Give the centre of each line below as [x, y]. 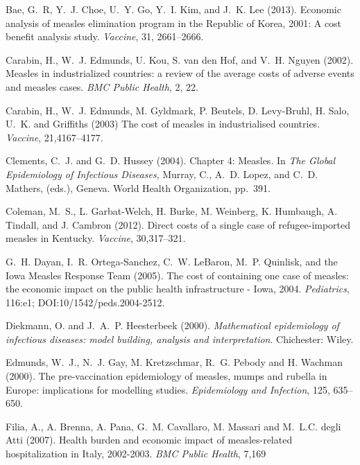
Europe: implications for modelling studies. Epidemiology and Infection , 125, [168, 389]
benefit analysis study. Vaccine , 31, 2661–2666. [105, 36]
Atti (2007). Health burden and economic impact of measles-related [149, 440]
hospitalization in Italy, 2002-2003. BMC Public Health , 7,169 [136, 454]
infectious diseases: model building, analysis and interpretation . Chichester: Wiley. [180, 339]
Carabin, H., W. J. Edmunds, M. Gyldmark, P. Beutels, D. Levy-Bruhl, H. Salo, [178, 110]
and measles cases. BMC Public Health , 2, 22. [102, 86]
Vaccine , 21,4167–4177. [54, 137]
